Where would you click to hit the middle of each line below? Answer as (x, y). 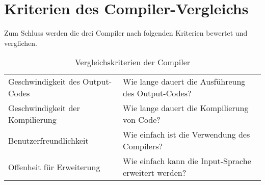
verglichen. (21, 43)
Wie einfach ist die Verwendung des (187, 135)
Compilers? (143, 146)
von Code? (142, 120)
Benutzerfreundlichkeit (48, 140)
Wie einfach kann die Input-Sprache (187, 161)
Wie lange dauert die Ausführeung (184, 82)
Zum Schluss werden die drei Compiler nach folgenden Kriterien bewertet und (126, 33)
